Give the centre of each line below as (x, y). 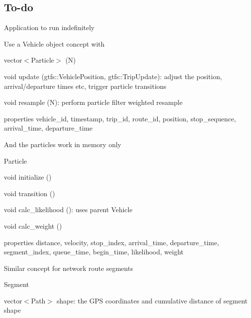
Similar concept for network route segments (68, 268)
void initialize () (28, 177)
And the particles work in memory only (63, 144)
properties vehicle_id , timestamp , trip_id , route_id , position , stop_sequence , (120, 118)
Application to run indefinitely (49, 27)
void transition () (30, 193)
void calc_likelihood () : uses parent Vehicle (68, 209)
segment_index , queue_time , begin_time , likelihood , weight (94, 252)
